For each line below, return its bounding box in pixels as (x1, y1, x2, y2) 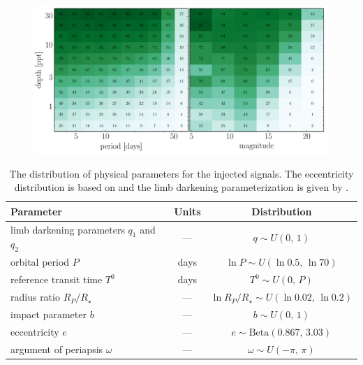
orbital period (10, 255, 70, 269)
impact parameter (10, 307, 87, 321)
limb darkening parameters (10, 222, 125, 236)
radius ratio (10, 289, 60, 304)
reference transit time (10, 272, 103, 287)
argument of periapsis (10, 341, 103, 356)
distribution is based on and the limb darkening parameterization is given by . (14, 180, 349, 194)
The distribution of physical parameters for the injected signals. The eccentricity (9, 166, 354, 180)
